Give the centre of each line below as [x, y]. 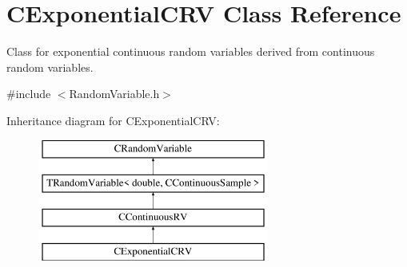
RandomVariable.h [114, 94]
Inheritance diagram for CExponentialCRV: [113, 120]
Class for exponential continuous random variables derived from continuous [191, 51]
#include [29, 94]
